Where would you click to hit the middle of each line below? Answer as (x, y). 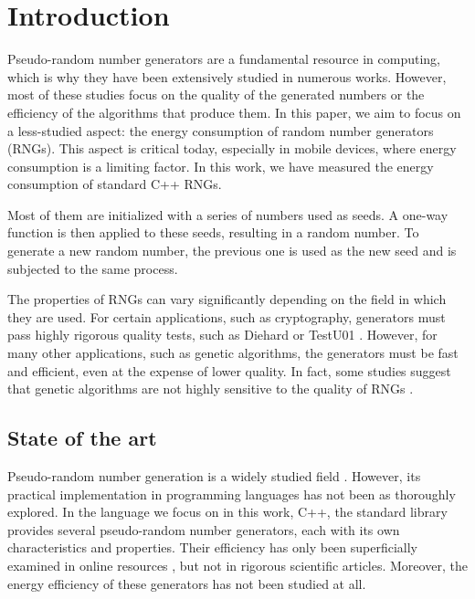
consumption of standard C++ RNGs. (115, 184)
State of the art (82, 438)
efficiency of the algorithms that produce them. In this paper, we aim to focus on (234, 112)
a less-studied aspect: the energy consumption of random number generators (221, 130)
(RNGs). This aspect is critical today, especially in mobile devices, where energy (232, 148)
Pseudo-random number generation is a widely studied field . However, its (214, 476)
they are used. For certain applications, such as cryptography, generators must (227, 316)
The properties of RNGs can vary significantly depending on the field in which (227, 299)
